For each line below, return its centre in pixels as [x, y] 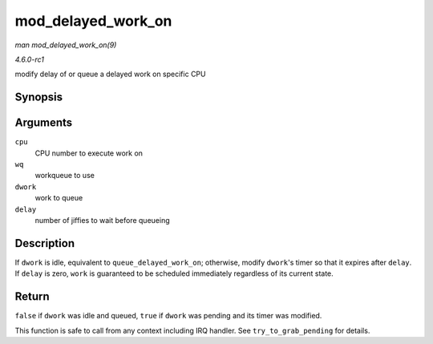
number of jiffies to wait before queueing [102, 220]
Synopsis [39, 97]
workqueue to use [65, 176]
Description [45, 243]
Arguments [44, 123]
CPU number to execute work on [89, 153]
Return [32, 297]
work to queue [59, 198]
